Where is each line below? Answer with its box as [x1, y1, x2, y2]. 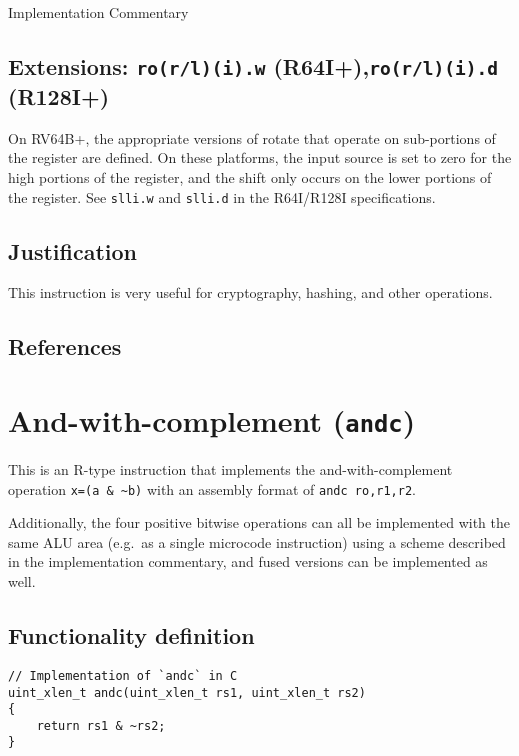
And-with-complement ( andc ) [8, 399, 416, 440]
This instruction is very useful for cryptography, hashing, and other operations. [8, 282, 493, 303]
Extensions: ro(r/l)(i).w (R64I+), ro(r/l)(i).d [8, 50, 499, 81]
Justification [8, 235, 137, 266]
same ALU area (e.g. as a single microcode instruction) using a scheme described [8, 531, 506, 552]
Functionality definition [8, 620, 255, 651]
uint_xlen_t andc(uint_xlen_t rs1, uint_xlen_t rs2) [8, 685, 366, 700]
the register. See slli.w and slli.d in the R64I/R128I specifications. [8, 186, 436, 207]
